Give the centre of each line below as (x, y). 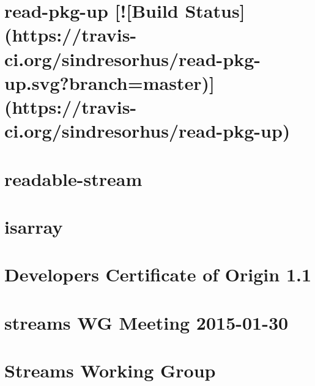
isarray (34, 226)
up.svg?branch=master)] (109, 82)
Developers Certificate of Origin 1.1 (158, 274)
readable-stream (73, 178)
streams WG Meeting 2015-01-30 (146, 322)
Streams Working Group (110, 370)
